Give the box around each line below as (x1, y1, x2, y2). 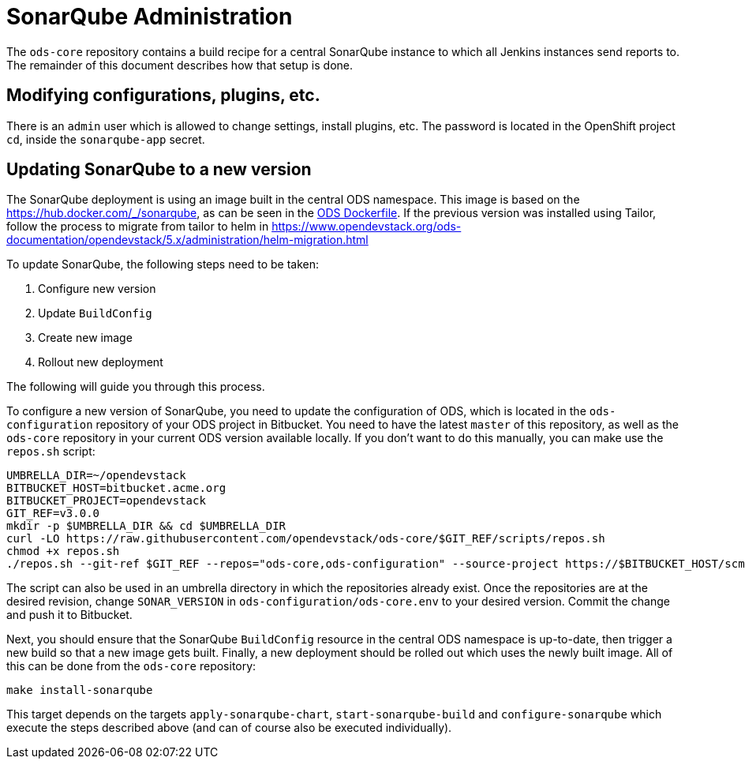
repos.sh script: (6, 444, 95, 459)
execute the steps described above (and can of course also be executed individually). (6, 721, 452, 735)
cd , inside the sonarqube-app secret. (6, 132, 205, 146)
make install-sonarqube (6, 684, 153, 697)
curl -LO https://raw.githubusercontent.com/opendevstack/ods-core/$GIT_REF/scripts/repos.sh (6, 532, 605, 546)
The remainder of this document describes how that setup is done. (6, 58, 353, 72)
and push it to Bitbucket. (6, 608, 133, 622)
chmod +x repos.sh (6, 545, 120, 558)
